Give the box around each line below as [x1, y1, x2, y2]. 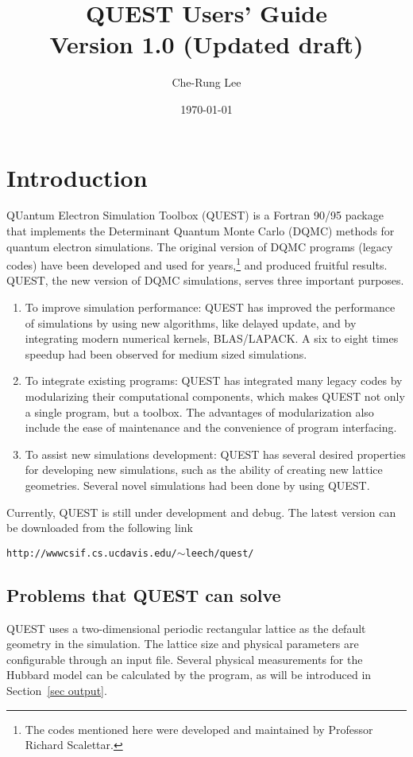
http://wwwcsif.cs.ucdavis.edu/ [6, 547, 177, 559]
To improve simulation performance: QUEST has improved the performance [25, 299, 396, 316]
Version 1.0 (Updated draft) [49, 28, 364, 60]
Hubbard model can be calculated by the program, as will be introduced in [6, 666, 372, 683]
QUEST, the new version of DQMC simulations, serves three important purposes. [6, 272, 404, 289]
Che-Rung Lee [172, 74, 241, 91]
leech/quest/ [185, 547, 254, 559]
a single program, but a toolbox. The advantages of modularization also [25, 403, 374, 420]
